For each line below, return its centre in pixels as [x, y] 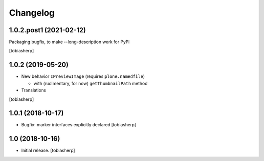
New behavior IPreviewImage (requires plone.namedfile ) [83, 76]
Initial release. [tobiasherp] [48, 150]
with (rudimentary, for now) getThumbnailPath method [90, 83]
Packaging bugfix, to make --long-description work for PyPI [69, 42]
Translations [34, 90]
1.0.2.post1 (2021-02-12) [47, 30]
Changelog [32, 13]
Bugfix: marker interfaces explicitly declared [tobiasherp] [79, 125]
